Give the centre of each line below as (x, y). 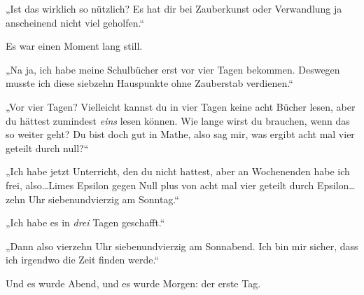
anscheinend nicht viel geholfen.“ (75, 22)
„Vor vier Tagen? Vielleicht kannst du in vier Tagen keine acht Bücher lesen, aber (181, 106)
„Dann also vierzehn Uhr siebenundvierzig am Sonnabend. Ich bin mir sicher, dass (182, 246)
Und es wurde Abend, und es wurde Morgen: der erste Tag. (133, 283)
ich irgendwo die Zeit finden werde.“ (83, 260)
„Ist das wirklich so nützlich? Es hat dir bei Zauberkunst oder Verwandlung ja (174, 8)
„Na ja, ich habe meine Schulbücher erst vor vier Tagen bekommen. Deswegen (173, 69)
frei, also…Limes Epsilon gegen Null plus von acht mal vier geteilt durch (160, 185)
